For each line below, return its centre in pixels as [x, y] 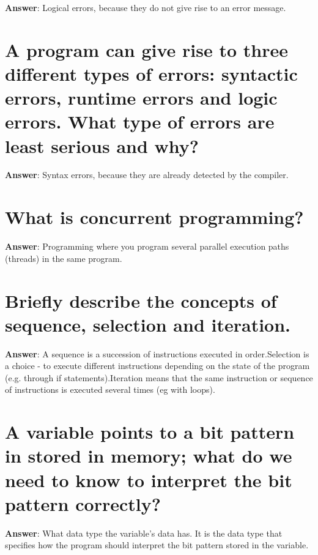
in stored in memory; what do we [149, 456]
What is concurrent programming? [154, 217]
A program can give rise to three [147, 49]
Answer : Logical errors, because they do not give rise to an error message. [146, 7]
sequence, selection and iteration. [148, 324]
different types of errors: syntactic [151, 73]
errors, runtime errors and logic [141, 98]
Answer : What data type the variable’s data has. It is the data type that [144, 533]
